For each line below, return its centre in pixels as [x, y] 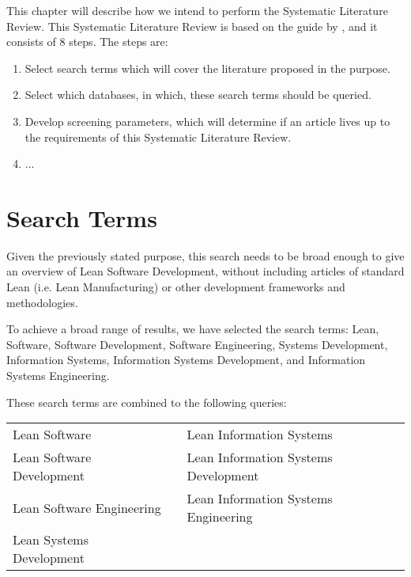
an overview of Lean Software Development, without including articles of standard [205, 271]
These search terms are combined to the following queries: [147, 402]
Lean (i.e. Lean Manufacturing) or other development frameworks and [176, 287]
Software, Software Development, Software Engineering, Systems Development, [197, 344]
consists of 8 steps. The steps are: [87, 42]
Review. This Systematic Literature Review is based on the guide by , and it [192, 26]
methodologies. [42, 302]
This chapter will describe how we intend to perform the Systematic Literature [197, 10]
